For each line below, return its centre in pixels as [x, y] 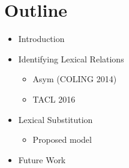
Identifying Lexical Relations [71, 58]
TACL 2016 [54, 99]
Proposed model [62, 139]
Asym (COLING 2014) [75, 79]
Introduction [41, 39]
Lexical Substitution [55, 119]
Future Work [42, 159]
